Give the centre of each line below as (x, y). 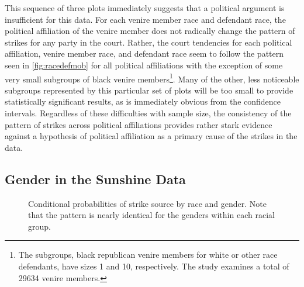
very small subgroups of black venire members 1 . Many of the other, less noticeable (152, 78)
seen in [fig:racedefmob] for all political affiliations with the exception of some (144, 65)
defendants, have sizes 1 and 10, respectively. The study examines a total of (154, 266)
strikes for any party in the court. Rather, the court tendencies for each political (148, 42)
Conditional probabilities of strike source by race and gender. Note (148, 203)
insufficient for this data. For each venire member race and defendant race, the (145, 19)
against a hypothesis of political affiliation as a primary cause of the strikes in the (151, 136)
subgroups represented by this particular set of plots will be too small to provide (149, 90)
